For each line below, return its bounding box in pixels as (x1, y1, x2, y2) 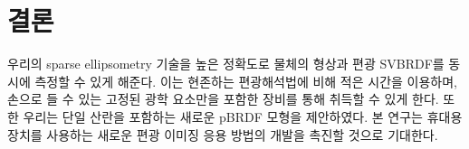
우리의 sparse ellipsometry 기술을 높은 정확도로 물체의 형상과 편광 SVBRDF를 (7, 54, 445, 73)
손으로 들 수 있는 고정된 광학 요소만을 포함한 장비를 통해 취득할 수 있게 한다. (7, 89, 439, 108)
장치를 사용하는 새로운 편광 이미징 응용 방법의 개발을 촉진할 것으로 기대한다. (7, 125, 438, 144)
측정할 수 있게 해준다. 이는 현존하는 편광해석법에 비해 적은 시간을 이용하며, (34, 71, 457, 90)
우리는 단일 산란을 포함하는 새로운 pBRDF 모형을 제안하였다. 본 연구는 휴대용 (23, 107, 463, 126)
